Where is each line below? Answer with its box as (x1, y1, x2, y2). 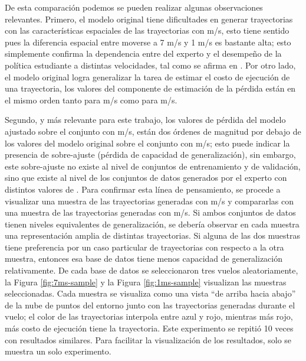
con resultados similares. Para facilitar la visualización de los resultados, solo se (5, 333, 292, 346)
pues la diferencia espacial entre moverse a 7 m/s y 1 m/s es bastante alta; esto (5, 35, 291, 48)
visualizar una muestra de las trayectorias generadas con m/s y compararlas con (5, 194, 294, 207)
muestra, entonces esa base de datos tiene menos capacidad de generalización (5, 252, 283, 265)
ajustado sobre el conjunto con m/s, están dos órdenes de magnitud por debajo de (5, 125, 301, 137)
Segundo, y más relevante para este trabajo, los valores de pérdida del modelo (5, 113, 286, 126)
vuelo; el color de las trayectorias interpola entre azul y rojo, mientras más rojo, (5, 310, 293, 323)
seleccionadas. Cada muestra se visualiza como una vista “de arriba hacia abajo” (5, 287, 296, 300)
